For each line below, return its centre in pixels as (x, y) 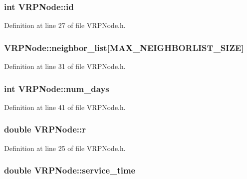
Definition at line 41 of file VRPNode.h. (65, 107)
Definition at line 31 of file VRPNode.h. (65, 66)
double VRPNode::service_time (70, 170)
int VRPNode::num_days (57, 88)
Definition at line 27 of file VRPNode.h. (65, 25)
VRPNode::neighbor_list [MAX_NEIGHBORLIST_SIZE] (124, 47)
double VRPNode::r (45, 129)
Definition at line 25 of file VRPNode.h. (65, 148)
